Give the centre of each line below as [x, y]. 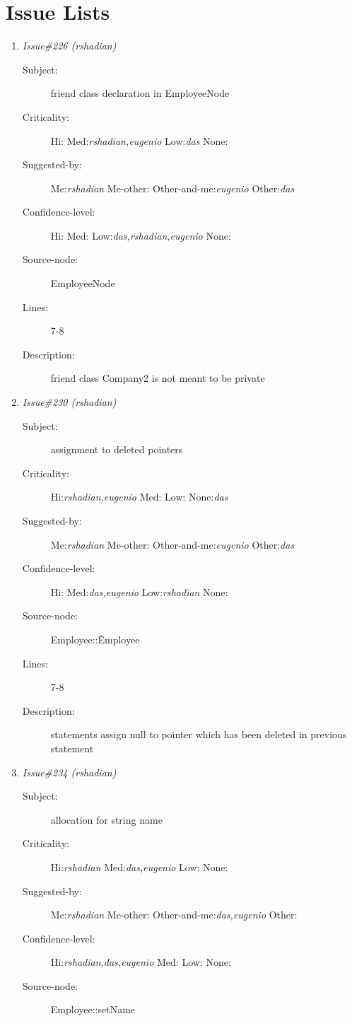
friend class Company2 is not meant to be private [158, 378]
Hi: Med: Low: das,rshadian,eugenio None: [141, 235]
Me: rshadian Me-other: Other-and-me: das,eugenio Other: [174, 915]
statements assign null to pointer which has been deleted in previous [199, 734]
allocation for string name [106, 819]
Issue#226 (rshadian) [69, 46]
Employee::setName [93, 1009]
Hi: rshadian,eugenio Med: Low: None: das [139, 497]
